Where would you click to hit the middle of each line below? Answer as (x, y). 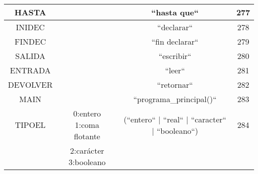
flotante (87, 136)
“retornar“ (175, 85)
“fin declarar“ (175, 41)
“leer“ (175, 70)
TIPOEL (30, 125)
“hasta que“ (175, 12)
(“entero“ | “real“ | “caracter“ (175, 119)
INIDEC (30, 27)
